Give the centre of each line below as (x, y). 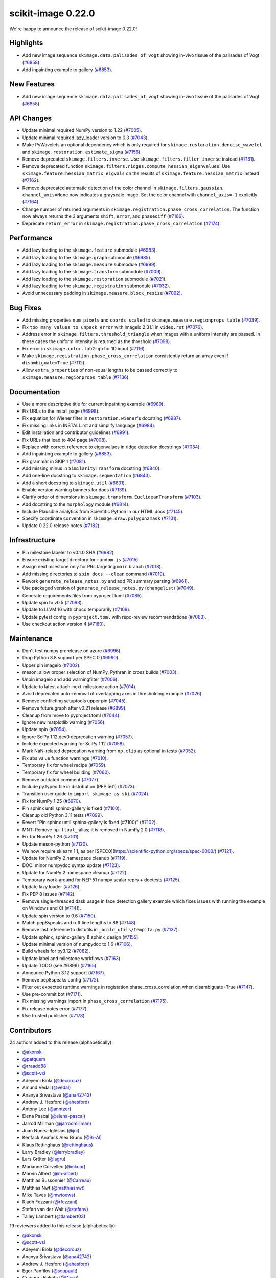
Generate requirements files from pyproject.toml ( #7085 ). (83, 595)
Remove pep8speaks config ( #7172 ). (61, 980)
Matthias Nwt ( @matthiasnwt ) (54, 1188)
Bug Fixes (26, 307)
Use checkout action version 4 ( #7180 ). (64, 624)
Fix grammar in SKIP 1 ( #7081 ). (54, 461)
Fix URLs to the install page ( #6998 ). (61, 411)
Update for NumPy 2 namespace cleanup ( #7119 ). (75, 858)
